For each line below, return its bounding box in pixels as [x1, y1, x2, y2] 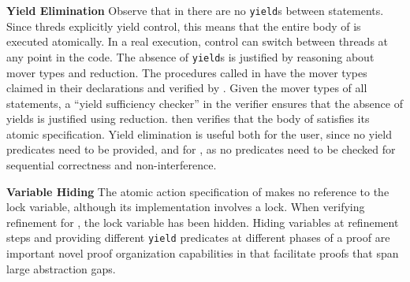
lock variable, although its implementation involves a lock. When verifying [6, 199, 365, 215]
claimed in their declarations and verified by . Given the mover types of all [6, 80, 367, 96]
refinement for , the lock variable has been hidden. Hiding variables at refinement [6, 213, 399, 230]
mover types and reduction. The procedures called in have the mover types [6, 64, 367, 80]
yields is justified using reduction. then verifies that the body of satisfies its [6, 110, 370, 127]
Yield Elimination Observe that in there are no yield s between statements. [6, 2, 384, 18]
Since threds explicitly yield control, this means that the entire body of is [6, 17, 361, 34]
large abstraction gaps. [6, 260, 116, 276]
